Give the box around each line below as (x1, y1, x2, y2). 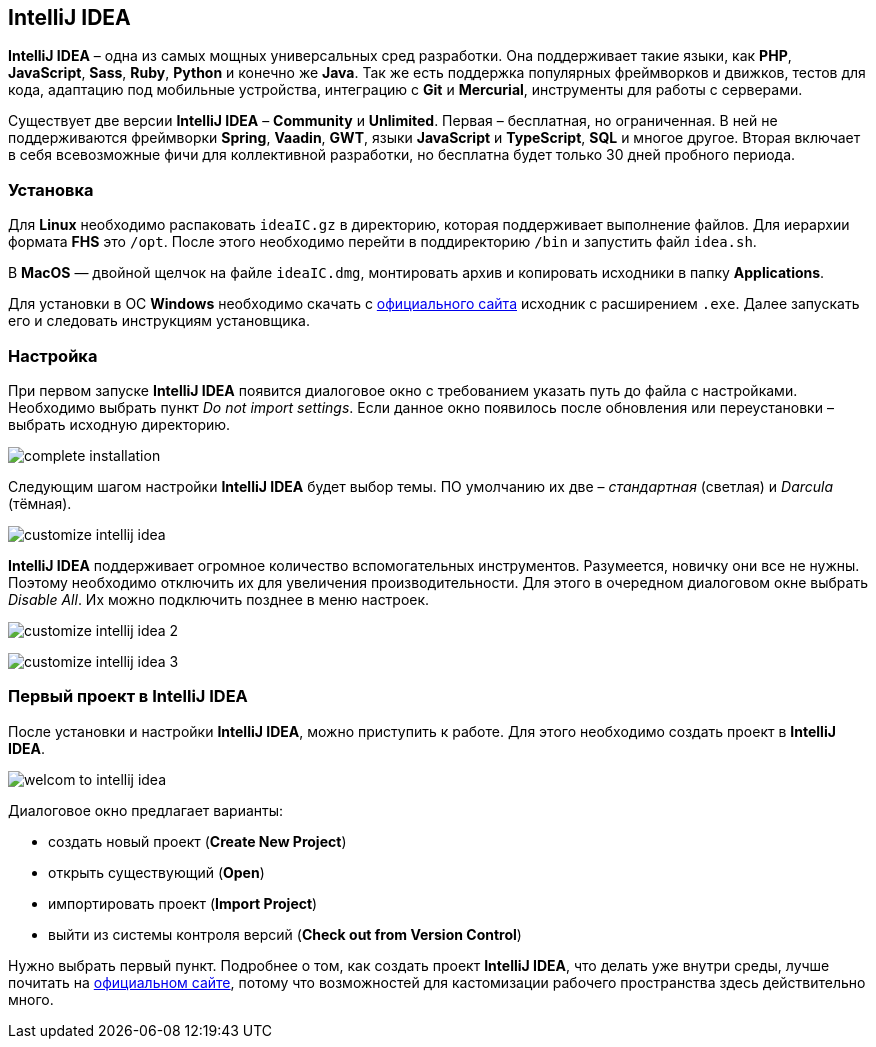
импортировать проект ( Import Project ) (48, 894, 318, 912)
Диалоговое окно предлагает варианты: (8, 801, 284, 819)
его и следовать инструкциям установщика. (8, 312, 310, 330)
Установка (8, 179, 94, 200)
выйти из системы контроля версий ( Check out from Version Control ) (48, 925, 522, 943)
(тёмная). (8, 494, 72, 512)
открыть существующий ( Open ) (48, 863, 265, 881)
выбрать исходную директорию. (8, 415, 231, 433)
